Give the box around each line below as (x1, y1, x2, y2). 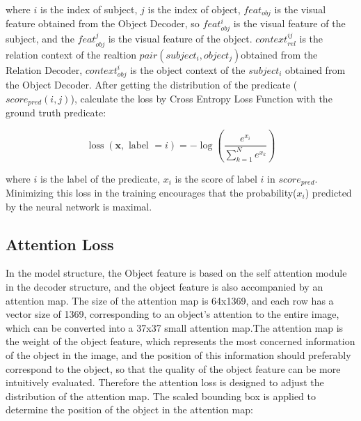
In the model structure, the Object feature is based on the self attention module (6, 266, 347, 280)
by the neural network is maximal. (6, 199, 152, 213)
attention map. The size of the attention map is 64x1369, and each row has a (6, 293, 334, 307)
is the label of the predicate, (40, 171, 160, 185)
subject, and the (6, 31, 74, 46)
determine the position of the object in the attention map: (6, 402, 253, 417)
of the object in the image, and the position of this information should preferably (6, 347, 351, 362)
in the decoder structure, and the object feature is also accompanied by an (6, 279, 323, 293)
